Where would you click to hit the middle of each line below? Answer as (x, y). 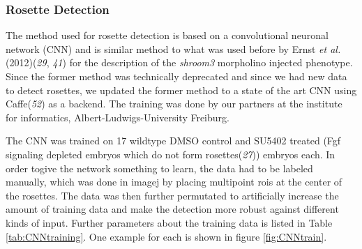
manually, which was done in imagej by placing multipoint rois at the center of (174, 182)
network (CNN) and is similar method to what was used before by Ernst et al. (173, 48)
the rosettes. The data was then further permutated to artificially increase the (172, 195)
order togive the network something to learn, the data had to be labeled (159, 168)
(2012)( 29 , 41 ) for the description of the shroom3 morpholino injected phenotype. (179, 62)
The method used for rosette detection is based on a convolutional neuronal (167, 35)
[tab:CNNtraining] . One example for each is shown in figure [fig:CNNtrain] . (166, 236)
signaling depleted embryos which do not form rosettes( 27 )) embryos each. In (171, 154)
